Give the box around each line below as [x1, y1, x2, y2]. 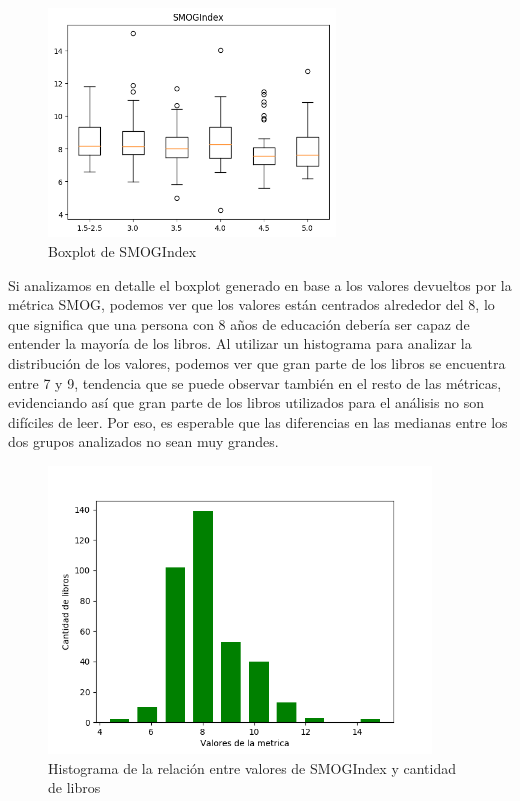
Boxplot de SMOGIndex [48, 241, 197, 262]
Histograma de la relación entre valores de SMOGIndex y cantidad [48, 757, 456, 778]
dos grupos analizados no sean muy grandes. [8, 431, 279, 452]
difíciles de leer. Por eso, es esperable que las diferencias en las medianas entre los [8, 411, 508, 432]
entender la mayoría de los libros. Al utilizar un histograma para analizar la [8, 333, 472, 354]
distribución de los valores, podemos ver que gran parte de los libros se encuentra [8, 353, 506, 373]
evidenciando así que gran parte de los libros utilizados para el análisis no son [8, 392, 484, 413]
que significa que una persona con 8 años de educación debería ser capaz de [8, 313, 470, 334]
